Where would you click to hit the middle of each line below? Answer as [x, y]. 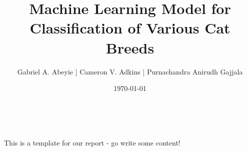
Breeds [130, 47]
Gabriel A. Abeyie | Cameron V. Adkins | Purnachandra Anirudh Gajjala [130, 71]
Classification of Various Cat [130, 28]
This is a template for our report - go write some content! [92, 143]
